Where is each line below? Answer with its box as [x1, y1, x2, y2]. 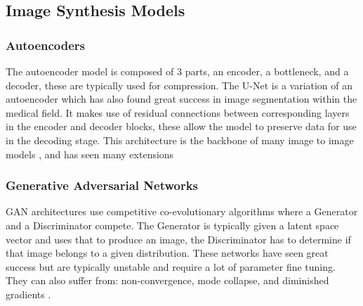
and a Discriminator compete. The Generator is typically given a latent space [6, 217, 339, 232]
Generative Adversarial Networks [6, 177, 199, 194]
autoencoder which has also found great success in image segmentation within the [6, 91, 357, 106]
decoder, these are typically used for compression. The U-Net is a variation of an [6, 77, 353, 92]
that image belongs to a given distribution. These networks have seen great [6, 246, 329, 260]
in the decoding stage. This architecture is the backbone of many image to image [6, 132, 354, 147]
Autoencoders [6, 36, 86, 53]
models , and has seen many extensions [6, 146, 174, 161]
